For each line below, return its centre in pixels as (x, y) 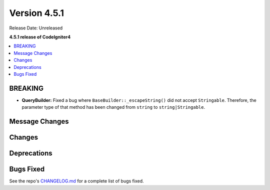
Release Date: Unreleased (36, 28)
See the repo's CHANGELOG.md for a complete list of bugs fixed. (77, 181)
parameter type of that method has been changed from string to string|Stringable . (113, 107)
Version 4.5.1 (37, 13)
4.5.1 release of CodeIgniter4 (40, 37)
